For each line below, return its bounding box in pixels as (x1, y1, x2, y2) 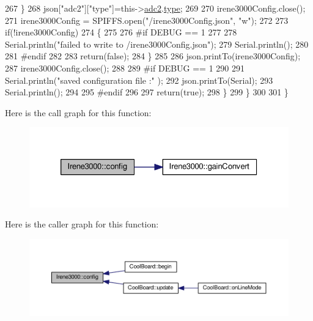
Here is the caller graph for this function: (5, 218, 159, 231)
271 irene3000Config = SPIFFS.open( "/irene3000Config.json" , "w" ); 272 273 (5, 13, 289, 26)
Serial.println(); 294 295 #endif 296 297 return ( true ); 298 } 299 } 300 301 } (5, 86, 289, 98)
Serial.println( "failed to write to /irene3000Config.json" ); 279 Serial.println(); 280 (5, 37, 309, 50)
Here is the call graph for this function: (5, 106, 152, 119)
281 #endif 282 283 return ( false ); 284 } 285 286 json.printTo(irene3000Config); (5, 50, 301, 62)
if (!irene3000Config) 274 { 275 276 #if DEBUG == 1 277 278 (5, 26, 237, 39)
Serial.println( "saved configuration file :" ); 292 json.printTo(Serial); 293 (5, 73, 273, 86)
